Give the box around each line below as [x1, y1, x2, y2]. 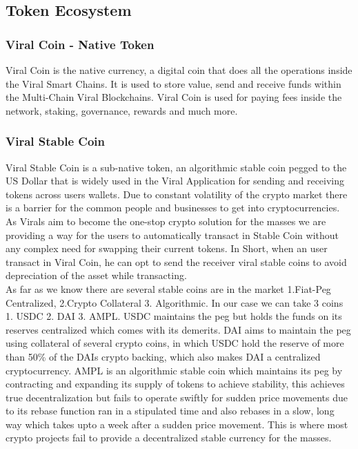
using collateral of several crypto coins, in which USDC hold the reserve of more [6, 336, 344, 350]
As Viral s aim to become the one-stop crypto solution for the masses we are [6, 213, 326, 228]
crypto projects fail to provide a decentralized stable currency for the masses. [6, 430, 332, 445]
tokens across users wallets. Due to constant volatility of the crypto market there [6, 187, 348, 201]
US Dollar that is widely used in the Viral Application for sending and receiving [6, 173, 345, 188]
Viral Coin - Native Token [6, 35, 155, 52]
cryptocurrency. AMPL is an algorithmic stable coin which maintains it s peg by [6, 363, 343, 377]
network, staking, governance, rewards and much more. [6, 103, 238, 117]
